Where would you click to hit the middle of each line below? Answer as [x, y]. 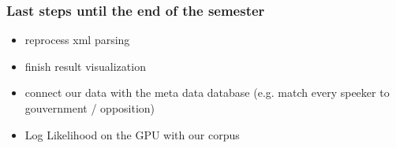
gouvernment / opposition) [90, 108]
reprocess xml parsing [77, 40]
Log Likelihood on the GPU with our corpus [132, 134]
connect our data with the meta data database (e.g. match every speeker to [207, 92]
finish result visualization [85, 66]
